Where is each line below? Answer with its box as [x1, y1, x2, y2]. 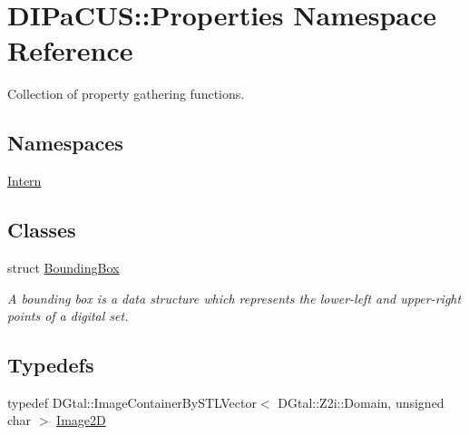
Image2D [56, 411, 106, 430]
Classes [7, 216, 76, 244]
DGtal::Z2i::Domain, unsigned [278, 392, 445, 411]
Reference [7, 32, 133, 69]
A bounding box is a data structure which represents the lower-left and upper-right [7, 288, 462, 307]
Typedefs [7, 351, 94, 379]
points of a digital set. [7, 306, 129, 325]
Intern [7, 171, 42, 190]
